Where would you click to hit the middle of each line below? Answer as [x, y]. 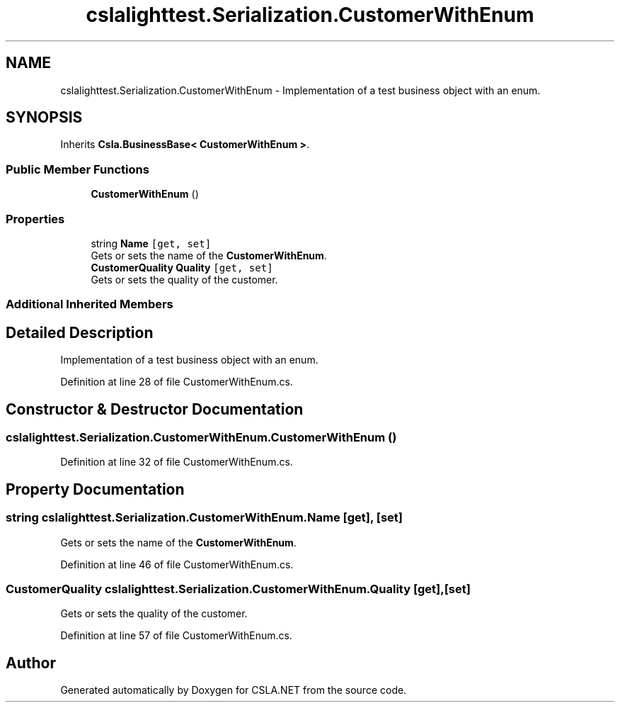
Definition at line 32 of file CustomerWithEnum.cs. [177, 462]
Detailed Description [80, 332]
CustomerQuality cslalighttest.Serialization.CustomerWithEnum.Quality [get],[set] [238, 589]
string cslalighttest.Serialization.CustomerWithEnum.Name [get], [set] [204, 518]
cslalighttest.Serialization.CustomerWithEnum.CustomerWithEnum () [201, 437]
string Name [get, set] [151, 243]
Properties [35, 219]
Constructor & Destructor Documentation [155, 409]
